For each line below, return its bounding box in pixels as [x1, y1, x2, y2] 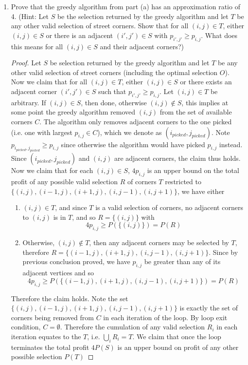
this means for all [11, 41, 63, 51]
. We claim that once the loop [132, 331, 221, 341]
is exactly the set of [179, 303, 238, 313]
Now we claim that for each [11, 165, 93, 175]
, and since [55, 202, 87, 212]
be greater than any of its [144, 256, 221, 267]
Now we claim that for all [11, 77, 88, 87]
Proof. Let [11, 58, 41, 68]
